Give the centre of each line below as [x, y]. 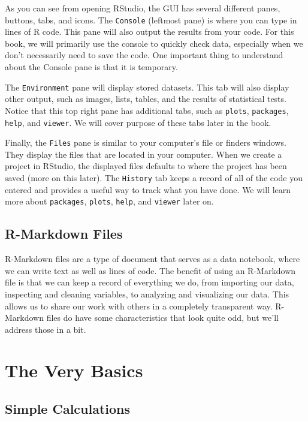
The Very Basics [74, 370]
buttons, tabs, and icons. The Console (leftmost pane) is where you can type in [151, 19]
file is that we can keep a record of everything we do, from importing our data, [150, 282]
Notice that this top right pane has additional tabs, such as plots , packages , [147, 110]
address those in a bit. [46, 329]
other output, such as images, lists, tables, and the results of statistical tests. [146, 99]
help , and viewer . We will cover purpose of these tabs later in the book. [138, 122]
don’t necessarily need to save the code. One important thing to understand [144, 55]
